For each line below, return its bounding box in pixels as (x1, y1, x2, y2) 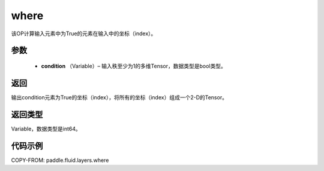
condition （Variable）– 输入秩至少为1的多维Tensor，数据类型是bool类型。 (41, 62, 226, 69)
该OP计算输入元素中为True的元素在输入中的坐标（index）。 (11, 30, 157, 37)
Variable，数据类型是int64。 (11, 125, 81, 132)
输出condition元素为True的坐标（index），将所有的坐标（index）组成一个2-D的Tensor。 (11, 93, 228, 101)
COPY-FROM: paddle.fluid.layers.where (11, 156, 109, 164)
